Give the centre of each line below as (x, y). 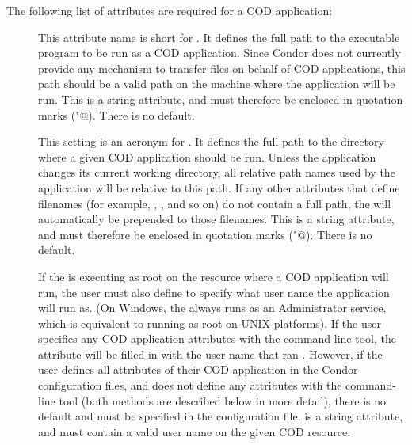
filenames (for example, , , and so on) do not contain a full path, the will (215, 203)
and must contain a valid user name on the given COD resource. (195, 431)
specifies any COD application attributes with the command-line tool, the (217, 339)
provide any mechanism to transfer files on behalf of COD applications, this (222, 68)
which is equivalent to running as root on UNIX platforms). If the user (210, 323)
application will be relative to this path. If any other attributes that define (219, 187)
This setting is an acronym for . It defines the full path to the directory (211, 141)
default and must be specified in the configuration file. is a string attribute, (221, 416)
